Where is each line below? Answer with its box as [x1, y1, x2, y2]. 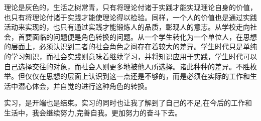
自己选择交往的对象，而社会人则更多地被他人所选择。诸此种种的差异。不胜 [4, 61, 250, 71]
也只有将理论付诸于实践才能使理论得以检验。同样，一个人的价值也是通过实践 [4, 12, 257, 22]
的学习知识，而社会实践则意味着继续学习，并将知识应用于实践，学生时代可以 [4, 51, 257, 61]
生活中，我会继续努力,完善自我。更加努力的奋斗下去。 [4, 107, 182, 117]
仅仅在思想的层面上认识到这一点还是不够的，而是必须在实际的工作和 [25, 71, 250, 81]
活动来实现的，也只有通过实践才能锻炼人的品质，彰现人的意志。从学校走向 [4, 22, 250, 32]
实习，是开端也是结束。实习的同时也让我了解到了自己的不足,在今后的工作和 [4, 97, 252, 108]
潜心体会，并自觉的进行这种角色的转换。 [18, 80, 152, 91]
